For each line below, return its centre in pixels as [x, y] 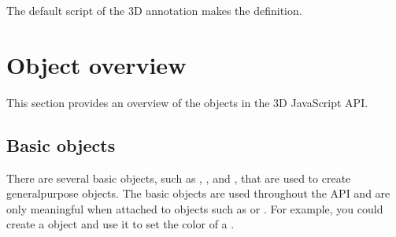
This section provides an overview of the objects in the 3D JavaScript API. [187, 102]
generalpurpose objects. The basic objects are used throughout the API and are [198, 193]
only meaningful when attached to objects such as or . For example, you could [195, 208]
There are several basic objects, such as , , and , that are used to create [179, 178]
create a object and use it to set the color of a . [120, 224]
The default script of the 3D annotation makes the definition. [154, 10]
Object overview [96, 64]
